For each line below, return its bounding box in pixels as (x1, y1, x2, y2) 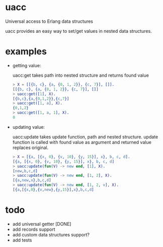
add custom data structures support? (12, 231, 90, 237)
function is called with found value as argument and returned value (12, 139, 152, 145)
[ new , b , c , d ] (12, 168, 38, 173)
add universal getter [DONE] (12, 221, 71, 227)
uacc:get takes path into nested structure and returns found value (12, 72, 149, 78)
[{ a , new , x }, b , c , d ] (12, 178, 51, 183)
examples (5, 46, 47, 57)
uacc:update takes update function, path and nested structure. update (12, 133, 158, 140)
